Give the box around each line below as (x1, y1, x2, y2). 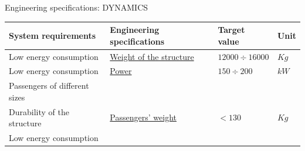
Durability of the (9, 105, 69, 118)
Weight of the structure (110, 50, 194, 62)
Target (218, 24, 245, 36)
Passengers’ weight (110, 111, 177, 123)
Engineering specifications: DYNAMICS (5, 1, 148, 13)
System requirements (9, 29, 96, 41)
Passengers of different (9, 79, 89, 92)
